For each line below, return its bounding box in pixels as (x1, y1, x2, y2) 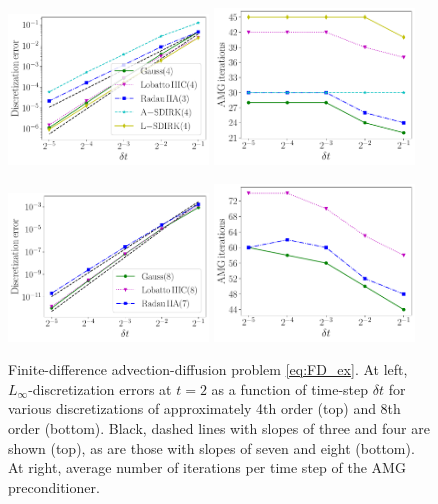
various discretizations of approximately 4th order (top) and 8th (8, 398, 401, 419)
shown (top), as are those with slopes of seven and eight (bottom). (8, 437, 415, 458)
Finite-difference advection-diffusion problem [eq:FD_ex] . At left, (8, 359, 408, 380)
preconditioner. (8, 476, 100, 497)
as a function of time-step (211, 378, 369, 399)
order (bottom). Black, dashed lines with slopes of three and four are (8, 417, 430, 438)
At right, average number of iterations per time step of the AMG (8, 457, 406, 478)
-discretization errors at (28, 378, 172, 399)
